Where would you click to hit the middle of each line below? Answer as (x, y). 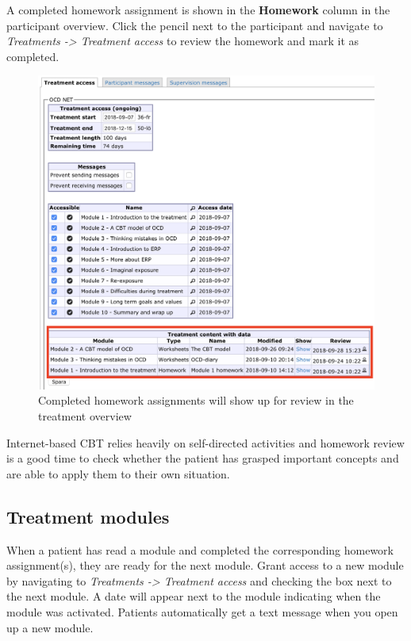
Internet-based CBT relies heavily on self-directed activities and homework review (205, 442)
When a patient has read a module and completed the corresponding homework (200, 549)
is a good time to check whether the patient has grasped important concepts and (203, 458)
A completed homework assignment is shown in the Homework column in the (198, 10)
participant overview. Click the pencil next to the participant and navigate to (195, 25)
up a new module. (50, 627)
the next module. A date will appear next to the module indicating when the (194, 596)
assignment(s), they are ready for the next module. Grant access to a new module (205, 565)
